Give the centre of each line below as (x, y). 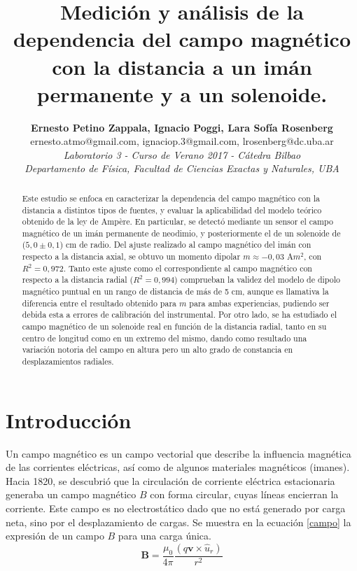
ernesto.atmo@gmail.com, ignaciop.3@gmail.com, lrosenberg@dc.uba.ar (182, 141)
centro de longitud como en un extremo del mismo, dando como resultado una (164, 338)
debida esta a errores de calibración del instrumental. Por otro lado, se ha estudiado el (180, 315)
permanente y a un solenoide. (182, 93)
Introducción (69, 420)
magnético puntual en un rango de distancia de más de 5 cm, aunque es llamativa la (175, 291)
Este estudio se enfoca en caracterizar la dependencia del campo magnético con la (171, 198)
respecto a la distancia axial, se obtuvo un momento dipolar (131, 256)
